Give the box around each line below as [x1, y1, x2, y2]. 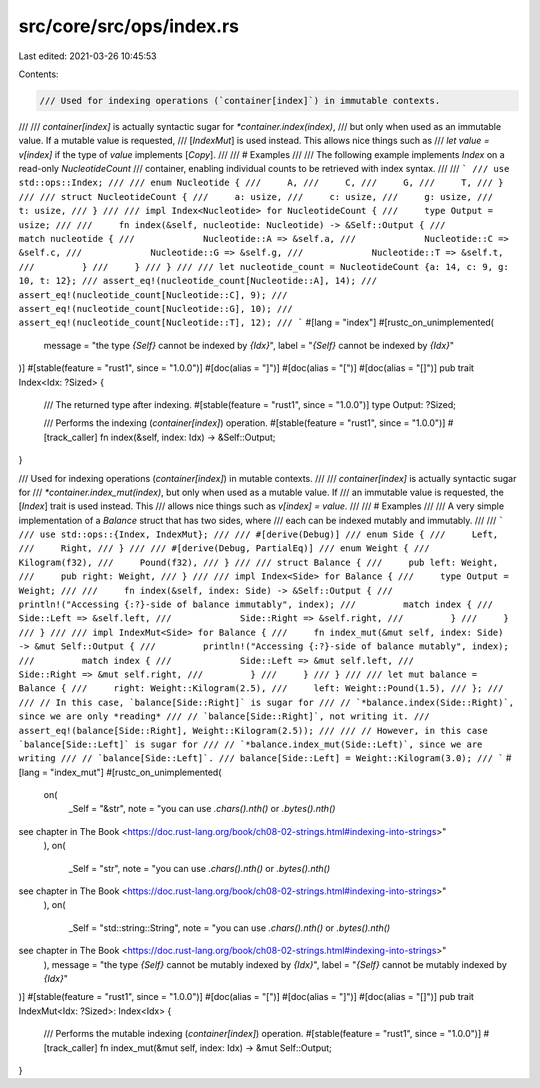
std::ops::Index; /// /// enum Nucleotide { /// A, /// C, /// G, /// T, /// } [18, 177, 504, 189]
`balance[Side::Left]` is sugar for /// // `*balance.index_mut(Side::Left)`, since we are [18, 738, 483, 750]
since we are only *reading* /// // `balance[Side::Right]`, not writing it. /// [18, 711, 430, 722]
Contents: [18, 68, 59, 80]
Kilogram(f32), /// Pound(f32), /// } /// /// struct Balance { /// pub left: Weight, [18, 556, 499, 568]
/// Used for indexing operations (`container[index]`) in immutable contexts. [39, 95, 441, 106]
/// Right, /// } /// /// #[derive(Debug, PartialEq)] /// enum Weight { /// [18, 543, 430, 554]
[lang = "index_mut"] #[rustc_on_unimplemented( [18, 766, 222, 778]
